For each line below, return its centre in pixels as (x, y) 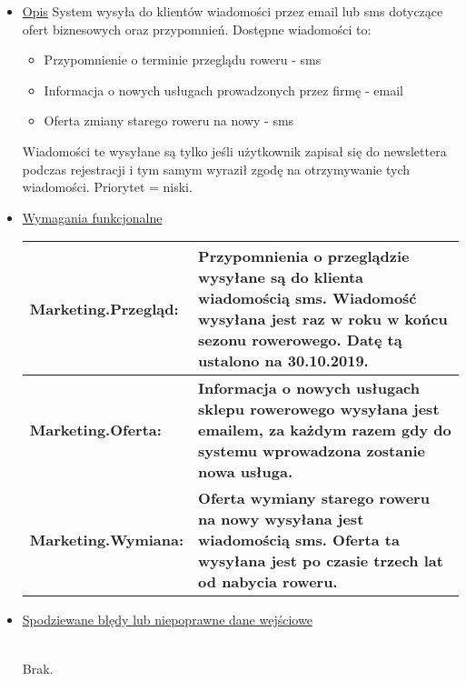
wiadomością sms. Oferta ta (299, 540)
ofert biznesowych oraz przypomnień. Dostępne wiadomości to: (197, 29)
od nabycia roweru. (268, 582)
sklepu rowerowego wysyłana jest (319, 409)
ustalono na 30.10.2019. (283, 361)
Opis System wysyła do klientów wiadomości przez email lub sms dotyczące (233, 11)
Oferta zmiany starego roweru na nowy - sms (169, 120)
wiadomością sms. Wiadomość (307, 298)
